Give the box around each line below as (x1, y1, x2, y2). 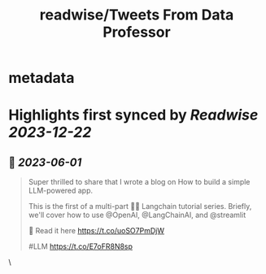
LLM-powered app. (28, 185, 94, 196)
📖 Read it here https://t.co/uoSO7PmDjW (28, 226, 165, 236)
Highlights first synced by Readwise (8, 106, 259, 124)
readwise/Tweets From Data (39, 6, 234, 24)
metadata (8, 69, 75, 87)
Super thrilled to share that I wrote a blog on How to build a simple (28, 177, 251, 187)
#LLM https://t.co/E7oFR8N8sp (28, 241, 133, 251)
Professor (102, 23, 171, 41)
